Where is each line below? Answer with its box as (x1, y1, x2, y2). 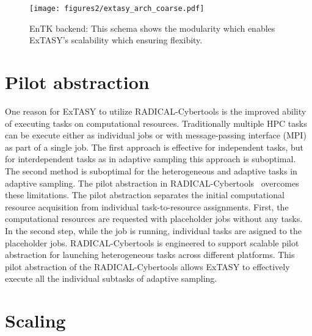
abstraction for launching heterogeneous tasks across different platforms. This (5, 248, 295, 261)
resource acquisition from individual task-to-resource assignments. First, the (5, 200, 289, 213)
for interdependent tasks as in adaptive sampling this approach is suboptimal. (5, 152, 296, 165)
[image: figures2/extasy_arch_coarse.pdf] (29, 4, 205, 13)
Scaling (5, 308, 66, 333)
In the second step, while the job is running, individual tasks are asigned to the (5, 224, 302, 237)
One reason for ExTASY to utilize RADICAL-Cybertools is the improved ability (5, 104, 307, 117)
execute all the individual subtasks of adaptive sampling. (5, 272, 217, 285)
